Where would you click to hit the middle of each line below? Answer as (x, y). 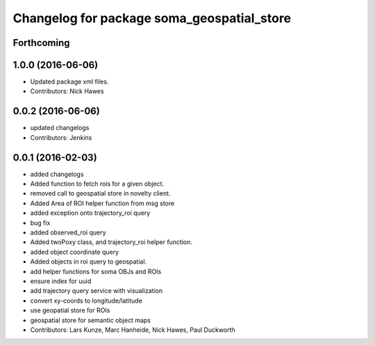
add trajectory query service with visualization (97, 291)
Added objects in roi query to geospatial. (89, 262)
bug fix (40, 223)
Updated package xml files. (69, 82)
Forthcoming (41, 43)
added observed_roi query (68, 232)
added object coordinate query (75, 252)
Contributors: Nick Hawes (67, 91)
